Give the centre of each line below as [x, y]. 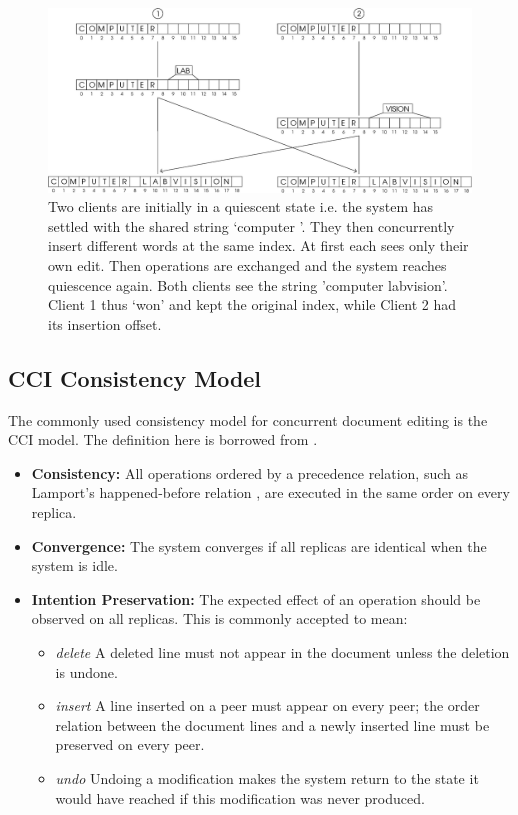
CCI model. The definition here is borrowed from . [163, 439]
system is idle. [74, 565]
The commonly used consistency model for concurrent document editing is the [248, 419]
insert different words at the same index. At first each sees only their [258, 245]
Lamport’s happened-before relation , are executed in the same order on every [270, 492]
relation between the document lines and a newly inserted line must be [272, 724]
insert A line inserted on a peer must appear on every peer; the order [267, 705]
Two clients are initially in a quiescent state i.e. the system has [241, 206]
